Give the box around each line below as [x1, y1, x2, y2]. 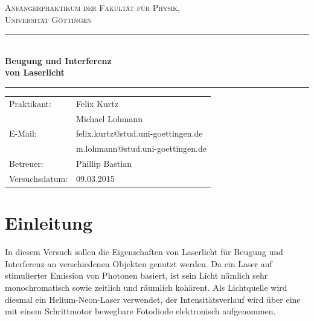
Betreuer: [9, 157, 43, 170]
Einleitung [5, 210, 93, 235]
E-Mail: [9, 127, 37, 140]
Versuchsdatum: [9, 172, 68, 184]
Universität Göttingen [5, 13, 92, 25]
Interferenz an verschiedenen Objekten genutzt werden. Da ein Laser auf [5, 257, 272, 270]
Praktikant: [9, 97, 51, 109]
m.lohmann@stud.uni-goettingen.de [76, 142, 207, 155]
